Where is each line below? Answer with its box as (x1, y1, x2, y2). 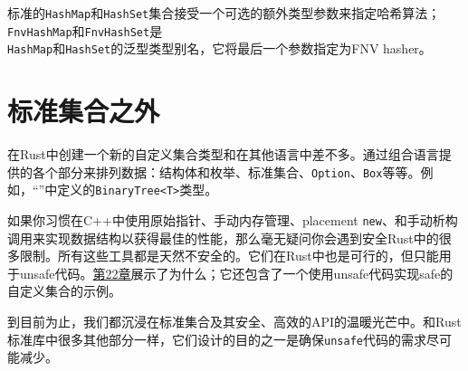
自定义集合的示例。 (7, 281, 121, 300)
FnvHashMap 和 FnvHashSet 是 (7, 21, 163, 40)
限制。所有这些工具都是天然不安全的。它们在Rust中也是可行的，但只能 (19, 246, 439, 265)
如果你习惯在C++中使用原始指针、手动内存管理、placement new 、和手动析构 (7, 211, 458, 229)
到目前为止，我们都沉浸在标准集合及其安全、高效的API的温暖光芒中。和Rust (7, 312, 462, 331)
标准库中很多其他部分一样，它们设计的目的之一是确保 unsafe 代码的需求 (7, 329, 426, 348)
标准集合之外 (7, 92, 160, 129)
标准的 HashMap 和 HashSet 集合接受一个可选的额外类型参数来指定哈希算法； (7, 4, 441, 22)
